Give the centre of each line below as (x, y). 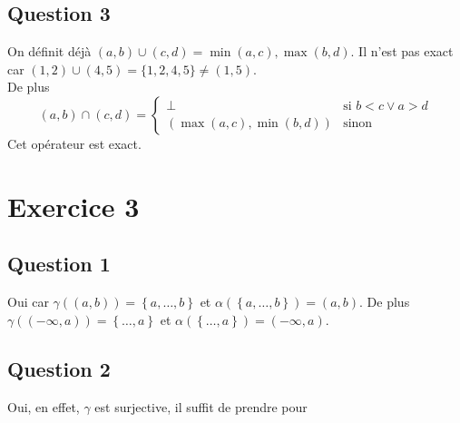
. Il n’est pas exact (402, 51)
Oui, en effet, (44, 406)
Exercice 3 (73, 206)
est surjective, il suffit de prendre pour (201, 406)
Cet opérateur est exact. (74, 143)
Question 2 (59, 368)
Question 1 (59, 264)
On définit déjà (49, 51)
